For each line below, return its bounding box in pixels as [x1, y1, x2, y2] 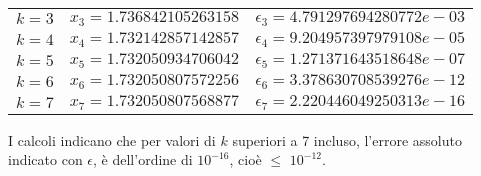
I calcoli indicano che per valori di [8, 129, 216, 150]
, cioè [229, 149, 262, 170]
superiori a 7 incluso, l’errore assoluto [232, 129, 462, 150]
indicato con [8, 149, 83, 170]
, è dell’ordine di [93, 149, 193, 170]
